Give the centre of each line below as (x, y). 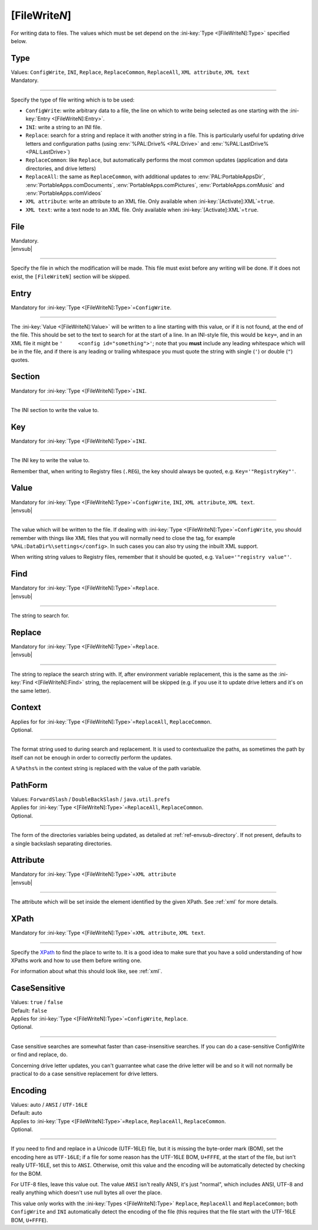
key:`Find (22, 682)
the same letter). (31, 691)
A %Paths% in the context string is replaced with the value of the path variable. (106, 768)
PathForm (29, 785)
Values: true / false (37, 1002)
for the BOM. (26, 1173)
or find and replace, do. (39, 1055)
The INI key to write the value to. (50, 460)
